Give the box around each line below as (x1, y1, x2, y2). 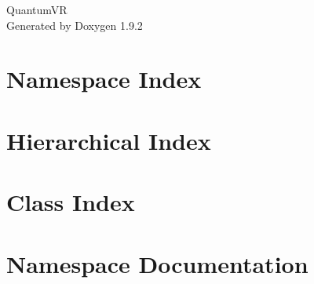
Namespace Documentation (6, 247, 309, 279)
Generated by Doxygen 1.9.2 (6, 16, 143, 33)
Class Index (6, 186, 135, 218)
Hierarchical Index (6, 124, 211, 156)
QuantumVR (6, 2, 68, 17)
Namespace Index (6, 63, 202, 95)
